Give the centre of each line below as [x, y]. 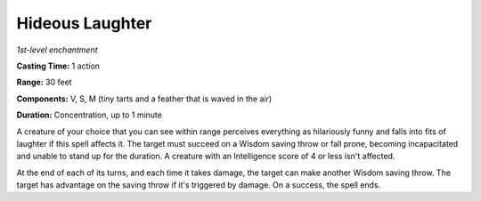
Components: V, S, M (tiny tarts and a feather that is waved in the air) [144, 99]
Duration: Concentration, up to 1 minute [89, 115]
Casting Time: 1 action [58, 66]
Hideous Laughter [84, 23]
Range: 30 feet [44, 82]
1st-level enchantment [57, 50]
